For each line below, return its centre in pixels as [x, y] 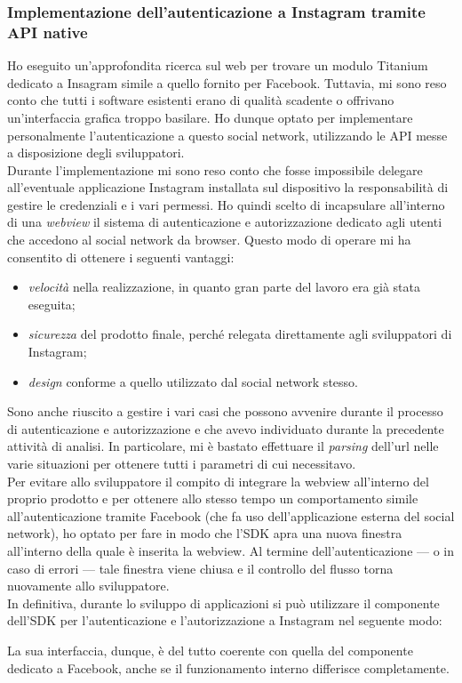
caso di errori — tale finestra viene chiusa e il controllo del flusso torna [200, 568]
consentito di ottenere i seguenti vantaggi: [121, 257]
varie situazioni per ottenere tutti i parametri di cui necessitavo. [182, 464]
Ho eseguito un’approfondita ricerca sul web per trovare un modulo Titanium [218, 65]
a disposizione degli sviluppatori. [96, 153]
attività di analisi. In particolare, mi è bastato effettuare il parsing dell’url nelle [223, 446]
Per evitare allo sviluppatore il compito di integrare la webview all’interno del [218, 481]
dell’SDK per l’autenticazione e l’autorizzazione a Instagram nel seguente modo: [225, 620]
